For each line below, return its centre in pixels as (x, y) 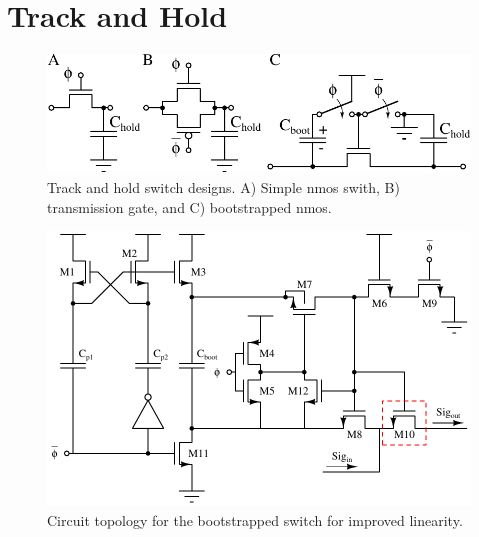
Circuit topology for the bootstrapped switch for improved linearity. (255, 519)
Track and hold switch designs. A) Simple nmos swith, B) (223, 186)
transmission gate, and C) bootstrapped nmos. (189, 206)
